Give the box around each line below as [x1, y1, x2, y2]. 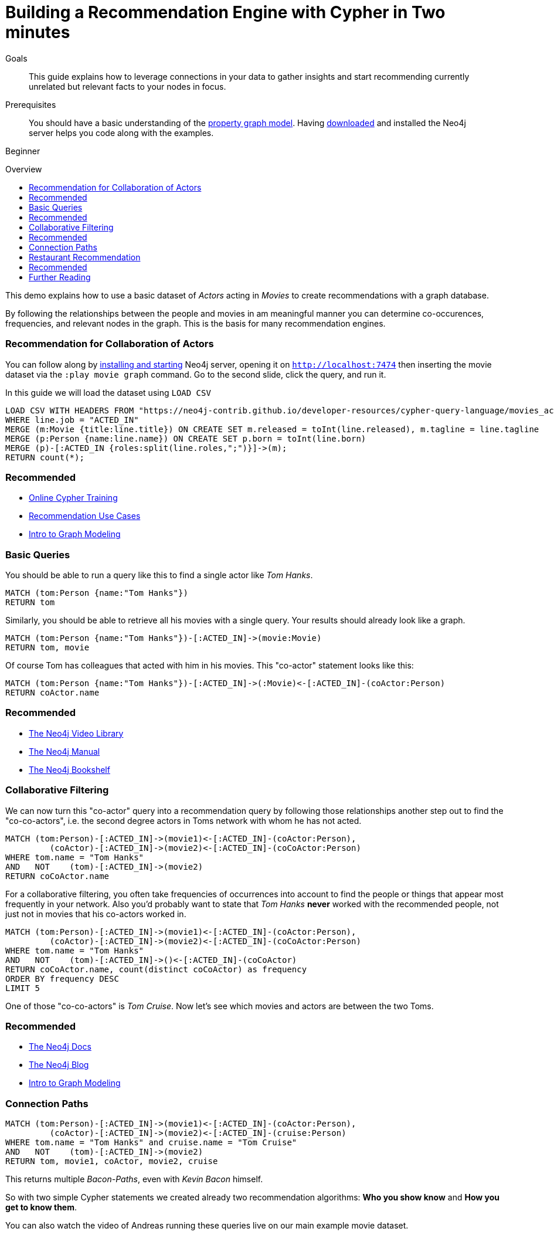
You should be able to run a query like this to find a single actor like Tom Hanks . [5, 570, 313, 580]
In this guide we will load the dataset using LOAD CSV [5, 387, 211, 398]
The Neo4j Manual [29, 746, 100, 756]
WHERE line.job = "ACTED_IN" [5, 415, 139, 425]
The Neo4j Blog [29, 1060, 89, 1070]
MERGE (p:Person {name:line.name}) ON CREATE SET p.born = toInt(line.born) [5, 433, 366, 443]
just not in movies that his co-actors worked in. [5, 908, 186, 919]
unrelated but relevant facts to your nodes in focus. [29, 81, 226, 91]
